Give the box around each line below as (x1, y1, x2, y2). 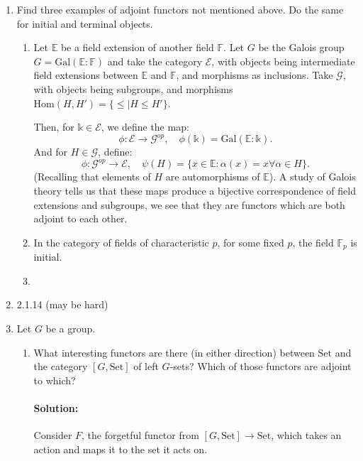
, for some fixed (217, 234, 284, 249)
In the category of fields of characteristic (33, 234, 209, 249)
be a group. (45, 320, 96, 335)
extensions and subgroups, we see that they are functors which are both (33, 197, 345, 212)
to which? (33, 372, 76, 387)
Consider (33, 428, 72, 443)
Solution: (33, 400, 79, 415)
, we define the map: (101, 119, 189, 134)
